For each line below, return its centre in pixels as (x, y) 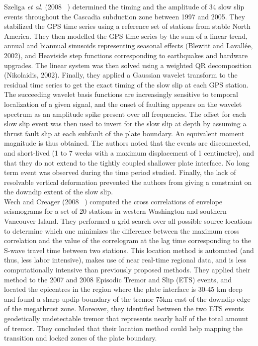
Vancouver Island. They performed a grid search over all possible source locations (128, 221)
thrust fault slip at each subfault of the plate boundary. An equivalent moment (124, 133)
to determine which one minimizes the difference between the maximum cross (122, 230)
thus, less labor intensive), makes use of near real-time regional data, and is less (125, 260)
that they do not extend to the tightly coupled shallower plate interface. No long (127, 162)
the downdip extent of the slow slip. (59, 192)
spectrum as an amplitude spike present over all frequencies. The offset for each (125, 114)
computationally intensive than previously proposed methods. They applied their (127, 270)
